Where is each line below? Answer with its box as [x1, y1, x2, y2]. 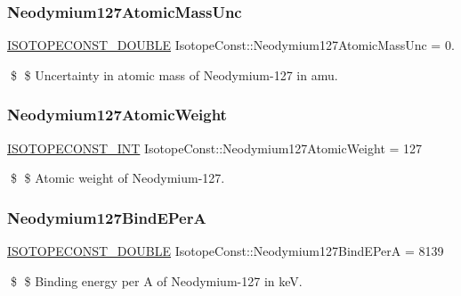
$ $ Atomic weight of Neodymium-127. [10, 169, 225, 187]
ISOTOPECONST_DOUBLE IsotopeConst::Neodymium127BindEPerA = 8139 [7, 242, 444, 260]
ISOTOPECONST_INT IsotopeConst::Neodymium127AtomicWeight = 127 [7, 138, 423, 157]
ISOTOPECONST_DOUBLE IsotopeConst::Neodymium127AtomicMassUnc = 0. [7, 36, 455, 54]
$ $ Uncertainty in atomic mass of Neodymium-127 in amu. [10, 65, 338, 84]
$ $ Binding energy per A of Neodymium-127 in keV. [10, 271, 303, 290]
